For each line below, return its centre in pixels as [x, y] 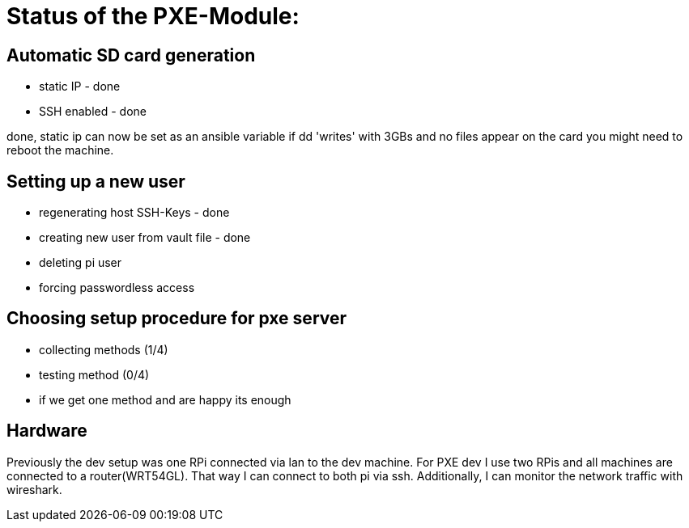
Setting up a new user [96, 181]
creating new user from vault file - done [145, 238]
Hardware [47, 431]
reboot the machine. [60, 150]
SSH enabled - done [93, 112]
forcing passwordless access [117, 288]
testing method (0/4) [94, 374]
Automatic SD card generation [131, 55]
